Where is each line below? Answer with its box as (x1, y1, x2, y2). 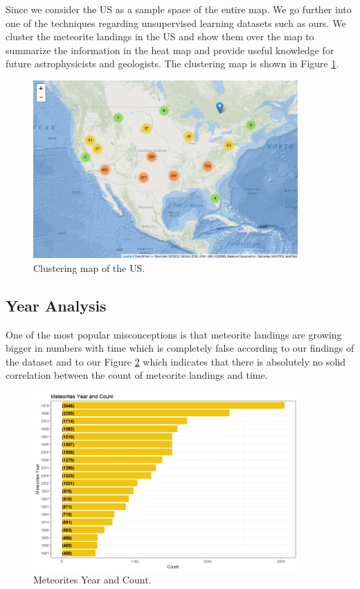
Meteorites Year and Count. (33, 572, 152, 587)
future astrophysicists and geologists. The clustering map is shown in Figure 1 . (6, 56, 339, 71)
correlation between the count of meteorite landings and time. (6, 368, 268, 382)
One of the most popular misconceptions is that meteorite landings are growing (6, 327, 342, 341)
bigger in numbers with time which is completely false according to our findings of (6, 341, 354, 355)
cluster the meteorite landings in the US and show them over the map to (6, 29, 314, 44)
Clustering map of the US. (33, 260, 145, 275)
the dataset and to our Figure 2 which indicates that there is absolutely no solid (6, 354, 346, 368)
